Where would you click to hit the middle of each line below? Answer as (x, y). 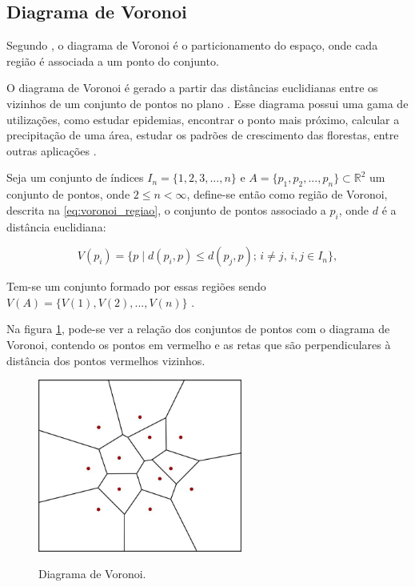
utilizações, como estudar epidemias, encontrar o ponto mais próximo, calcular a (203, 119)
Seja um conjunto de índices (75, 177)
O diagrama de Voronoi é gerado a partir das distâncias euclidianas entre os (192, 88)
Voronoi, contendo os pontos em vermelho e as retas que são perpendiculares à (199, 344)
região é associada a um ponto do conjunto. (113, 60)
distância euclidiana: (56, 226)
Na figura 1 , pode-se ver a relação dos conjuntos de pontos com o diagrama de (198, 329)
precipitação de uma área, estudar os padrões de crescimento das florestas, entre (203, 135)
